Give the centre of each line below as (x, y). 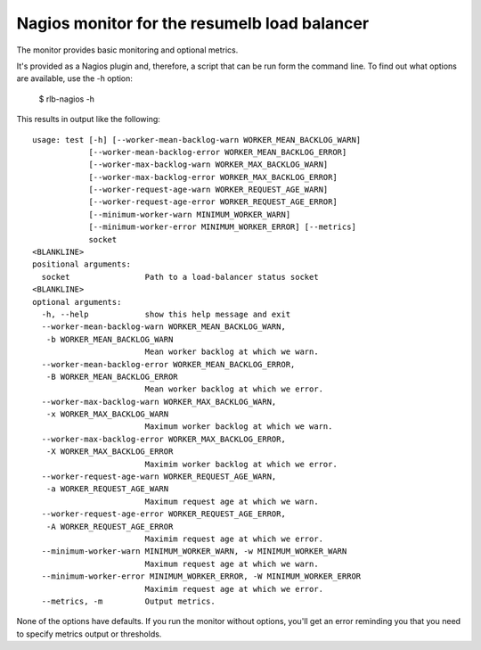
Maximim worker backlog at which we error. (241, 464)
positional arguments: (82, 264)
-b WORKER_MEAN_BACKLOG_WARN (110, 339)
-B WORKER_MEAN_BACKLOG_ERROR (112, 376)
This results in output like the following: (88, 119)
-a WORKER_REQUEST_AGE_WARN (107, 489)
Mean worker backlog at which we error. (234, 389)
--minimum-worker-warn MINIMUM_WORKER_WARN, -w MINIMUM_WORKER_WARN (194, 551)
